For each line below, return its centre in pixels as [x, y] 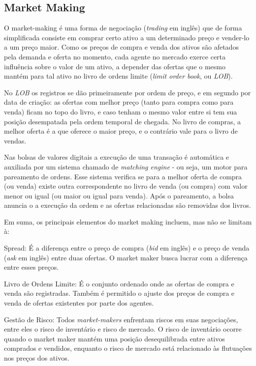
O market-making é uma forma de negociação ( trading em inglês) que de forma [123, 28]
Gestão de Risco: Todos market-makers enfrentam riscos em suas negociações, [121, 319]
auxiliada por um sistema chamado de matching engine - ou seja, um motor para [126, 166]
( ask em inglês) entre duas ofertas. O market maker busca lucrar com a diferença [126, 257]
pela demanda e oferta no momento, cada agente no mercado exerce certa [115, 56]
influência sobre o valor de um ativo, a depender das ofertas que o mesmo [115, 66]
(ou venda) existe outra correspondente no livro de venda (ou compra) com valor [126, 186]
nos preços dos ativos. [37, 358]
